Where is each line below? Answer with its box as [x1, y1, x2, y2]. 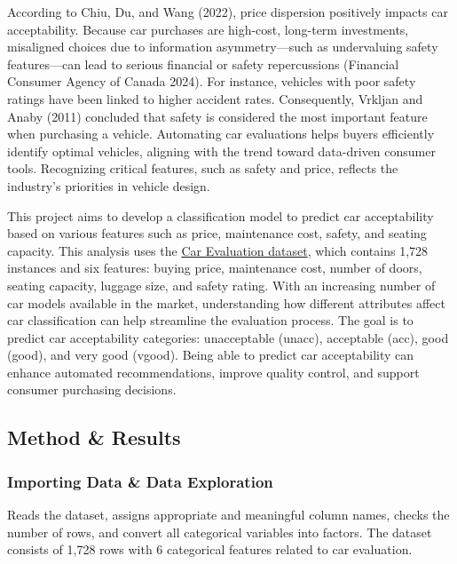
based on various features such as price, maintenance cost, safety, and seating [7, 224, 427, 242]
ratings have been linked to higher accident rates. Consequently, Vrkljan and [7, 89, 423, 107]
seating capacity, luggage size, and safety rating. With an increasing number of [7, 275, 436, 294]
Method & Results [7, 424, 181, 451]
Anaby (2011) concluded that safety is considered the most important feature [7, 107, 428, 125]
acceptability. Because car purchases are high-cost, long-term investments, [7, 20, 409, 38]
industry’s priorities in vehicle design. [7, 176, 210, 195]
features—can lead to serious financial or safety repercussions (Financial [7, 54, 399, 73]
